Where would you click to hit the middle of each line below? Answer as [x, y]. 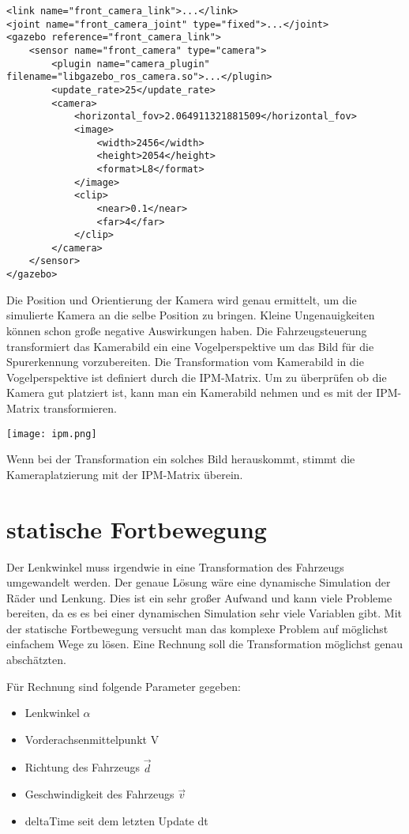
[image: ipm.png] [52, 434]
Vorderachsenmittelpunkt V [92, 739]
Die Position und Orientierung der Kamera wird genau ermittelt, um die [182, 299]
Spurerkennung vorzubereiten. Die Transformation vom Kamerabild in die [185, 362]
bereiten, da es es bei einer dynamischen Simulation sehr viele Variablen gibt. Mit [204, 613]
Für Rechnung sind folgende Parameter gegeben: [124, 686]
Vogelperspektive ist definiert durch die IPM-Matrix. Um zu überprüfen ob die [197, 377]
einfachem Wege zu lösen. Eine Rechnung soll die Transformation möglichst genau [205, 644]
